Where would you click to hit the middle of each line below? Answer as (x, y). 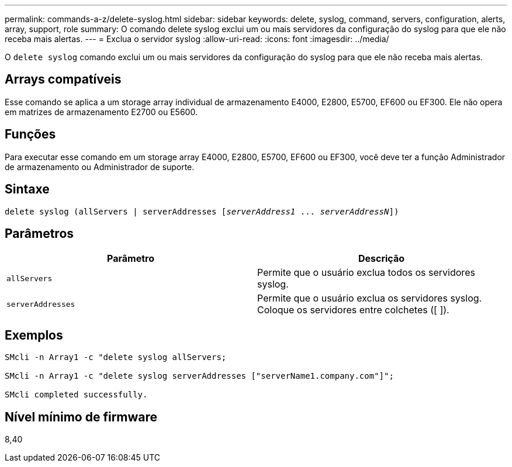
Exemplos (34, 335)
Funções (30, 134)
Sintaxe (27, 189)
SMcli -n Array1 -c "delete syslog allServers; (116, 357)
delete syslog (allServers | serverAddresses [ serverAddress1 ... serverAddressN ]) (202, 211)
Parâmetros (39, 233)
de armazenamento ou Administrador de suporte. (100, 167)
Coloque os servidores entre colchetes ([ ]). (353, 310)
